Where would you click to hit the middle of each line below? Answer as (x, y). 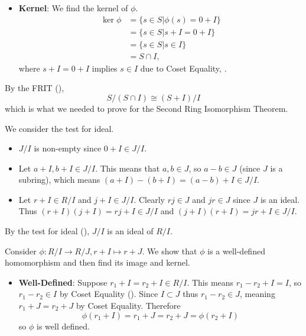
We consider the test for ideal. (59, 128)
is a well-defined (236, 251)
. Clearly (149, 199)
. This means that (128, 168)
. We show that (170, 251)
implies (105, 68)
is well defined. (63, 326)
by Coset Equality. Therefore (128, 306)
